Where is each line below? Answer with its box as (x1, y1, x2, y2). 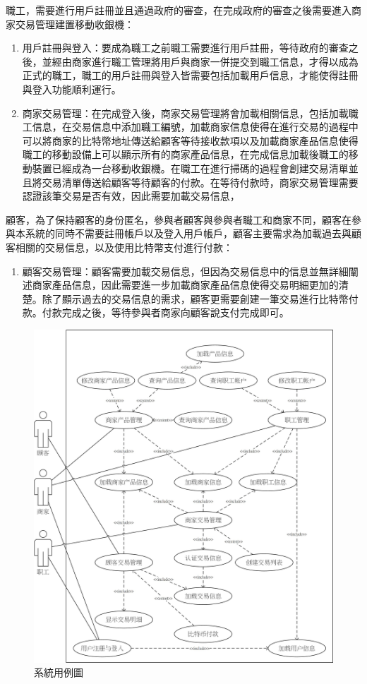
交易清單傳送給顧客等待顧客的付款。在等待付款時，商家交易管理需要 (42, 174, 359, 189)
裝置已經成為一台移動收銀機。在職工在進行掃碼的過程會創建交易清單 (32, 160, 349, 175)
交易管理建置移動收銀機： (15, 16, 134, 31)
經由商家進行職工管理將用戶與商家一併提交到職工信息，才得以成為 (52, 54, 359, 68)
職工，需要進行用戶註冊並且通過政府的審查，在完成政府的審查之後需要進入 (6, 3, 351, 17)
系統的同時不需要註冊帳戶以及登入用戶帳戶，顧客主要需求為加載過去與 (25, 226, 351, 241)
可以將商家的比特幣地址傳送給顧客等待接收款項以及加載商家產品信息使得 (22, 133, 359, 148)
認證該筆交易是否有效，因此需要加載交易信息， (22, 188, 240, 203)
